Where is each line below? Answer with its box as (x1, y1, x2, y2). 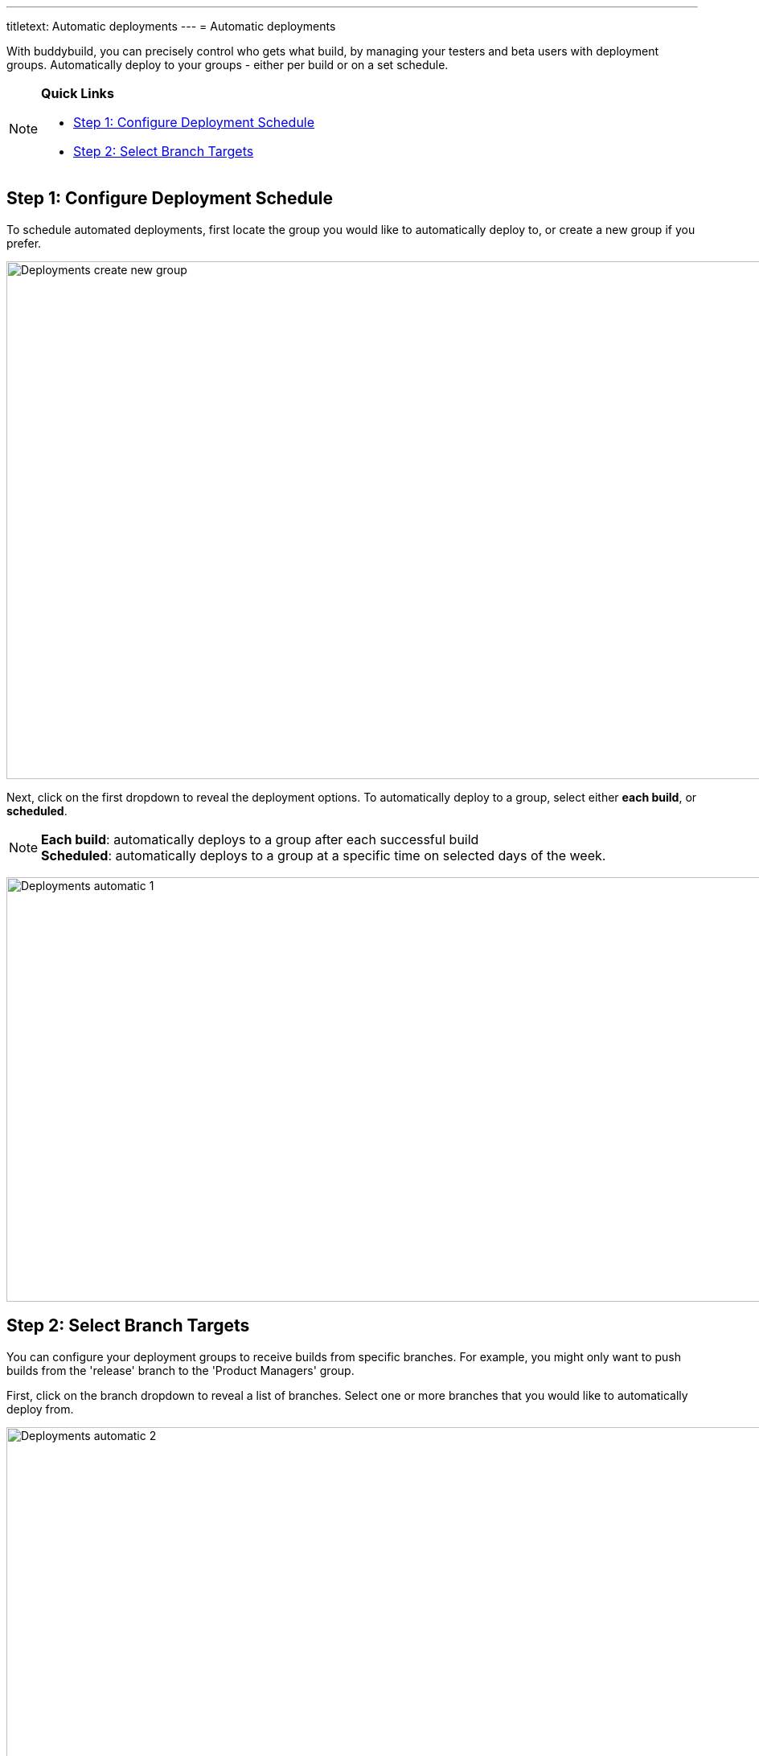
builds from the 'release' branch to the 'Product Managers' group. (6, 1363, 355, 1377)
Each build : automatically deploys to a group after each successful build (41, 831, 479, 847)
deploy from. (6, 1401, 74, 1416)
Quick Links (41, 85, 114, 101)
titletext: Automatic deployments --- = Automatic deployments (6, 19, 336, 33)
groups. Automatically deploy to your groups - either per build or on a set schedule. (6, 58, 449, 72)
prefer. (6, 236, 42, 250)
